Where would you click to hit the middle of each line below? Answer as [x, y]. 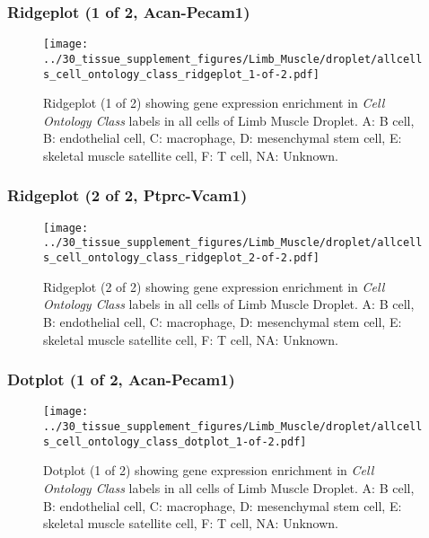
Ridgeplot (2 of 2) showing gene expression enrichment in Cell [214, 286]
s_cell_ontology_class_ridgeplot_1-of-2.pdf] [181, 74]
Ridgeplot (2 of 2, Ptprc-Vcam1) [127, 195]
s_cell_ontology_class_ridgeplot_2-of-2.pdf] [181, 258]
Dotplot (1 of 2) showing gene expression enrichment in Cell [209, 470]
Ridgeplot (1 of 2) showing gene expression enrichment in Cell [214, 103]
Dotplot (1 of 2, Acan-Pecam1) [121, 379]
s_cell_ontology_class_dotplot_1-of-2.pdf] [175, 441]
